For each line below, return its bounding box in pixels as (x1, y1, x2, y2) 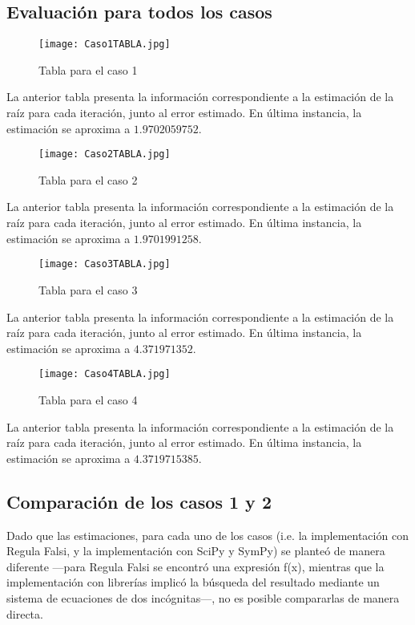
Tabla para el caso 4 (38, 391, 138, 408)
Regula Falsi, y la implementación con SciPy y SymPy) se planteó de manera (6, 542, 385, 559)
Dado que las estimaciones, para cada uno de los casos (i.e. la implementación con (6, 526, 409, 543)
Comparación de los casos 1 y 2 (6, 489, 272, 513)
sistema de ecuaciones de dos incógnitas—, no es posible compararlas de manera (6, 589, 400, 606)
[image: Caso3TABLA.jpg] (38, 258, 171, 270)
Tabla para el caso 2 (38, 171, 138, 188)
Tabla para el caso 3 (38, 281, 138, 298)
